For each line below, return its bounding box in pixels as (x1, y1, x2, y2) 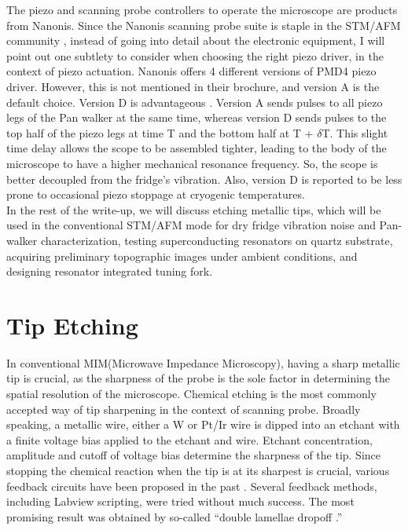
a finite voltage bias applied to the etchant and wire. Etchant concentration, (6, 431, 373, 448)
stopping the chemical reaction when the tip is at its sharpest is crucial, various (6, 462, 390, 478)
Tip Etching (6, 309, 138, 341)
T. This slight (322, 124, 388, 141)
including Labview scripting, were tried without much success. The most (6, 493, 355, 510)
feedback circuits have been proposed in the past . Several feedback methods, (6, 477, 377, 494)
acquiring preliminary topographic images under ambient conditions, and (6, 247, 358, 264)
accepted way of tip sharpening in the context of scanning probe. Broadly (6, 400, 361, 417)
